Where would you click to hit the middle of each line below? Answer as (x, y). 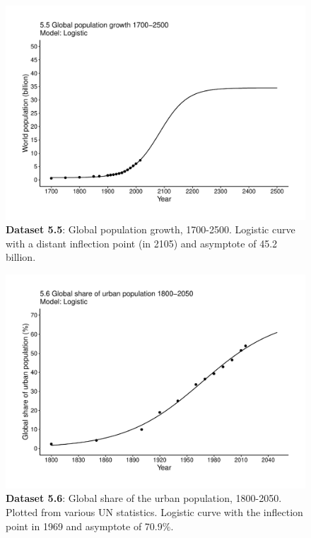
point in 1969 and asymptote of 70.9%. (90, 526)
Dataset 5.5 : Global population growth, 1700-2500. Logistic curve (151, 229)
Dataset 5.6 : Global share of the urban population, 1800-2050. (144, 498)
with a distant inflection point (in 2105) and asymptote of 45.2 (142, 243)
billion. (21, 257)
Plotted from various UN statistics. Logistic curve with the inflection (154, 511)
